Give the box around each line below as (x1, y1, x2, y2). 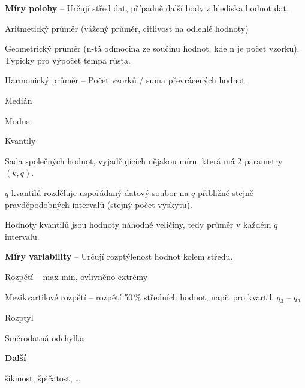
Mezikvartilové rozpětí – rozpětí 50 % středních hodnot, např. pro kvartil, (5, 290, 274, 303)
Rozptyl (5, 311, 34, 324)
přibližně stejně (197, 186, 254, 198)
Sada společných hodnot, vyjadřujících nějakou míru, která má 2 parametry (5, 154, 283, 167)
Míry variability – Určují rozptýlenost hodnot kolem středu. (5, 250, 233, 263)
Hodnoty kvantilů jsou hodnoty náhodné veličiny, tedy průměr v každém (5, 218, 271, 231)
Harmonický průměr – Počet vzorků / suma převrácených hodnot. (5, 74, 247, 86)
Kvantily (5, 134, 36, 147)
